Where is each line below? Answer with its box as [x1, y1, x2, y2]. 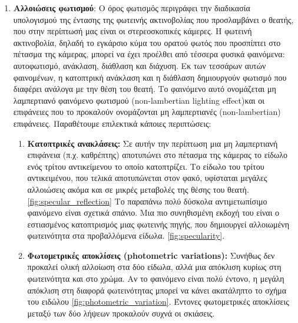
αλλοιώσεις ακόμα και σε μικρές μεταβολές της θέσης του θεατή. [27, 183, 249, 195]
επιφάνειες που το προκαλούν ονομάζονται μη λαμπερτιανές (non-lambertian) [13, 106, 281, 118]
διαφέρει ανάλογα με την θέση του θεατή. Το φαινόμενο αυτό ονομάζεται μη [13, 83, 276, 95]
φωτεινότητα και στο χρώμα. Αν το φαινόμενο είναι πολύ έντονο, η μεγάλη [27, 272, 284, 285]
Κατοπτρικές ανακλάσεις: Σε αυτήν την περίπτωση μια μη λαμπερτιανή [27, 137, 278, 149]
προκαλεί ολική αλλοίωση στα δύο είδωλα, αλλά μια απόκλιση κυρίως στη [27, 261, 282, 273]
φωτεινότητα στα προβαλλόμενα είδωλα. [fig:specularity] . [27, 229, 225, 242]
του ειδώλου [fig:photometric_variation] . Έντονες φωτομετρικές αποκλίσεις [27, 295, 289, 308]
